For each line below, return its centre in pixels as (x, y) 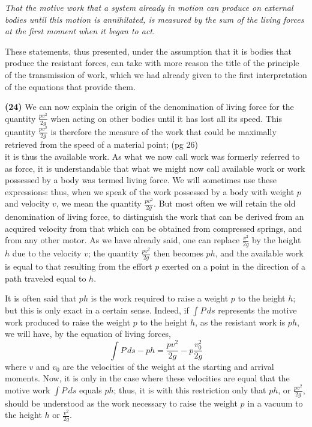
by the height (277, 240)
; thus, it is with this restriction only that (190, 389)
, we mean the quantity (99, 203)
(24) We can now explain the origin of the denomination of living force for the (149, 107)
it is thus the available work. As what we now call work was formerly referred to (152, 156)
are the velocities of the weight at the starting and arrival (168, 366)
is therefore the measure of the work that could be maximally (163, 131)
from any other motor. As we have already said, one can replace (122, 240)
